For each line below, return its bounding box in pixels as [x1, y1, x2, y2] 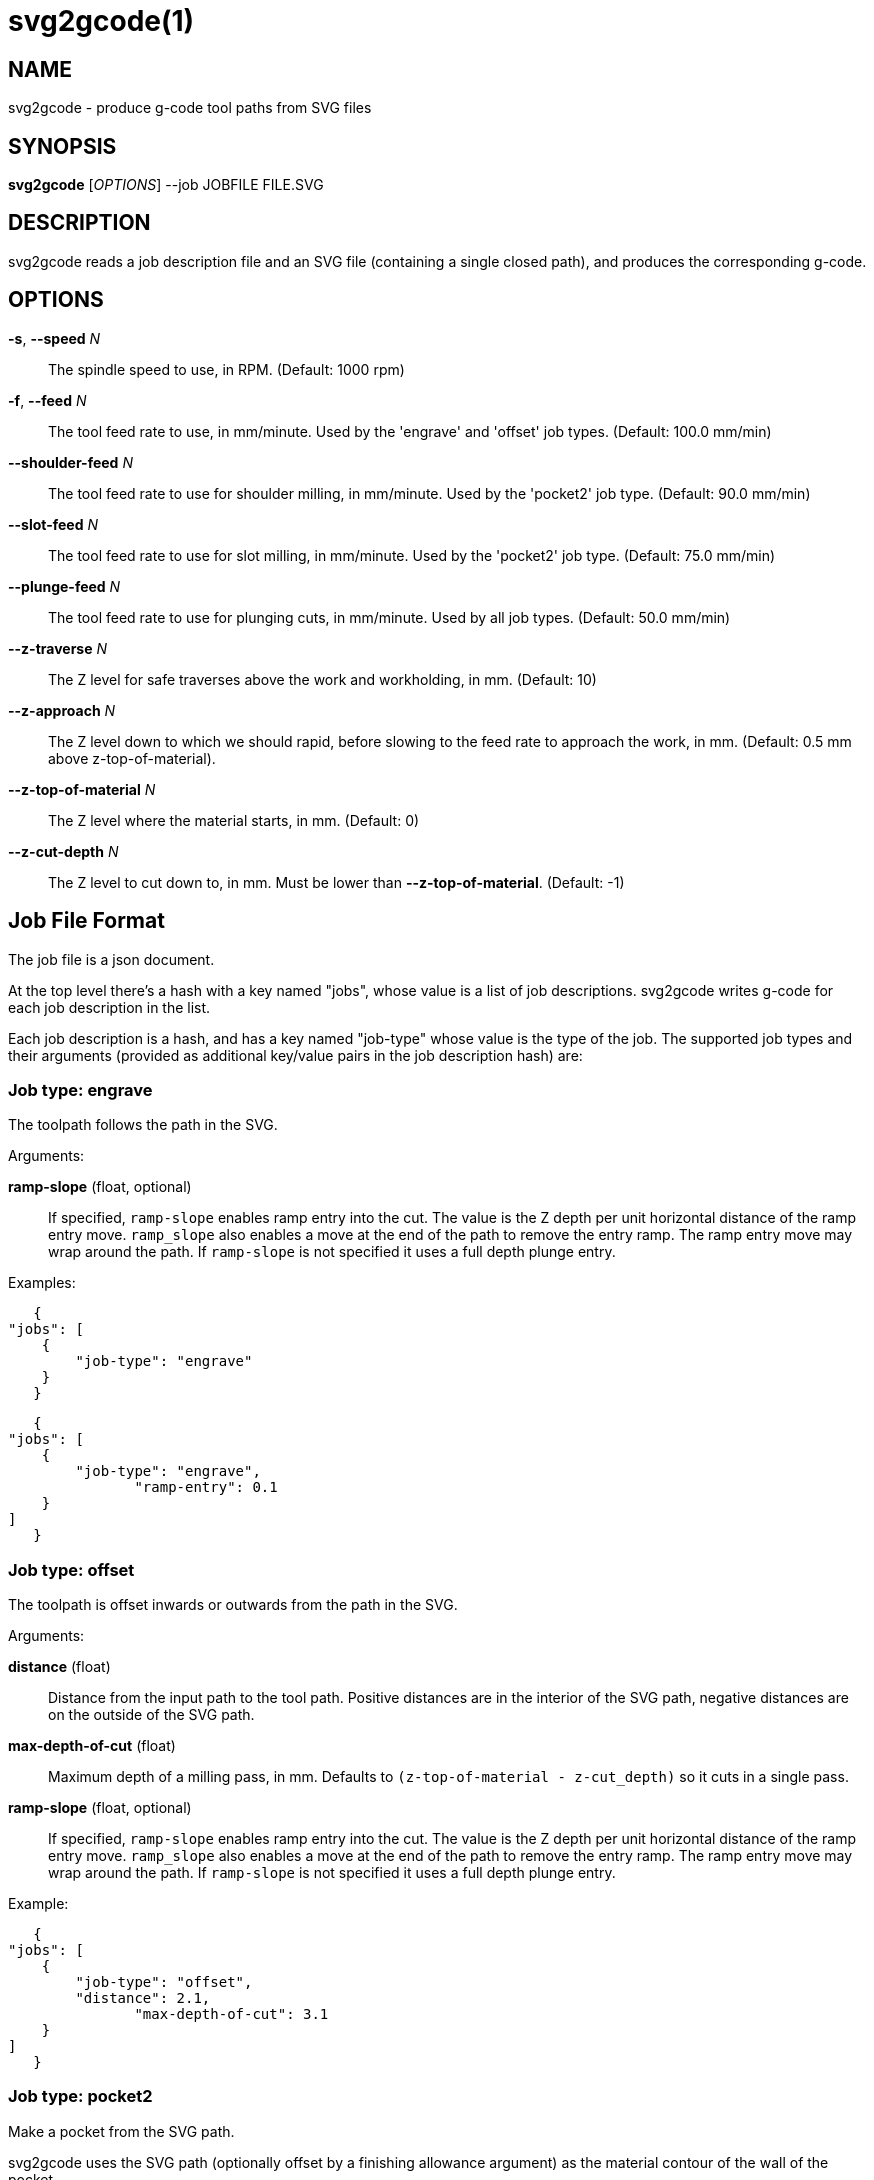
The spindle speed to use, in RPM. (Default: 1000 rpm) [48, 360, 405, 378]
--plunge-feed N [8, 577, 121, 595]
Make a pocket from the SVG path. [8, 2122, 235, 2140]
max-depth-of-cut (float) [8, 1737, 176, 1755]
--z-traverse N [8, 639, 108, 657]
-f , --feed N [8, 391, 87, 409]
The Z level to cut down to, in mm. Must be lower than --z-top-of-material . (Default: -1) [48, 873, 625, 891]
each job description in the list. [8, 998, 211, 1016]
